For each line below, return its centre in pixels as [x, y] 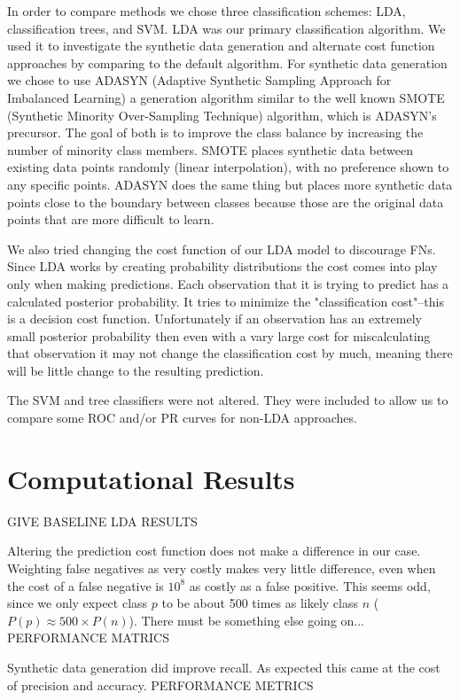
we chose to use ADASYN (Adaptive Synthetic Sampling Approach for [199, 80]
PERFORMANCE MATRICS [88, 638]
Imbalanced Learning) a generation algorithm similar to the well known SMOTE [226, 97]
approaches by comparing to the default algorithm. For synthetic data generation [227, 62]
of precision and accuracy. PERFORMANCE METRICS [160, 684]
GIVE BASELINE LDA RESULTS [102, 521]
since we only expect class [78, 603]
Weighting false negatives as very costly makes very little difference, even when [222, 568]
